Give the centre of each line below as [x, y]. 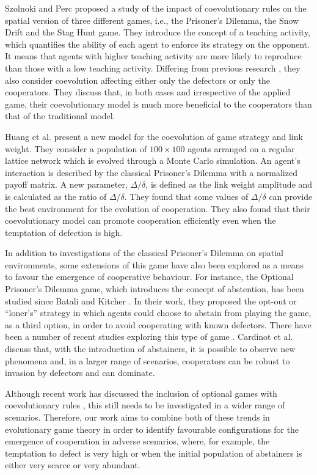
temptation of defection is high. [64, 232]
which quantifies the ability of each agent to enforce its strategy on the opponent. [157, 44]
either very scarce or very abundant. [73, 465]
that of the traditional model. [60, 116]
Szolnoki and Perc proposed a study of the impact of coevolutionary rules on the [156, 8]
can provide [291, 196]
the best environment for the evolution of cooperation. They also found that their [158, 208]
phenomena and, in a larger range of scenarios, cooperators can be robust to [148, 360]
